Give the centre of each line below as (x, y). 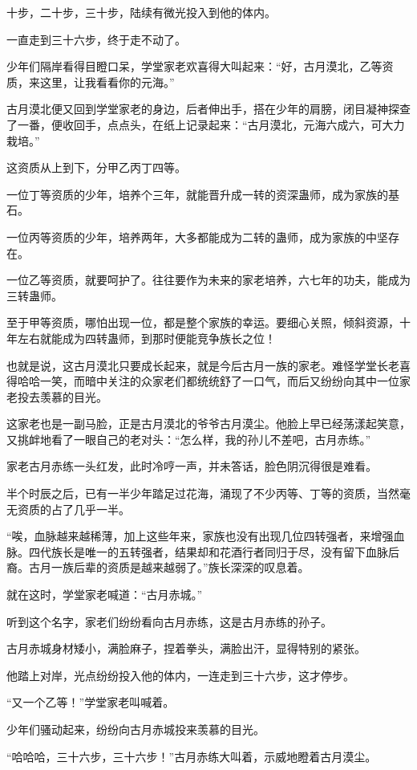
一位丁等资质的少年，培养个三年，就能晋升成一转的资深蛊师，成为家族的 (197, 194)
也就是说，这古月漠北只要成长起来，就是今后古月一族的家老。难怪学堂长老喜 (208, 365)
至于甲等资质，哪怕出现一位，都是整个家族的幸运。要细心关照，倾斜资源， (203, 322)
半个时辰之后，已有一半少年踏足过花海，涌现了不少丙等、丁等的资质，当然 (203, 493)
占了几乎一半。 (90, 509)
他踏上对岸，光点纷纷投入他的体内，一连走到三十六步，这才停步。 (180, 675)
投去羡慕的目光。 (62, 396)
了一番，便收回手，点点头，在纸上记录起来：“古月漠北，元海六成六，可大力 (206, 124)
